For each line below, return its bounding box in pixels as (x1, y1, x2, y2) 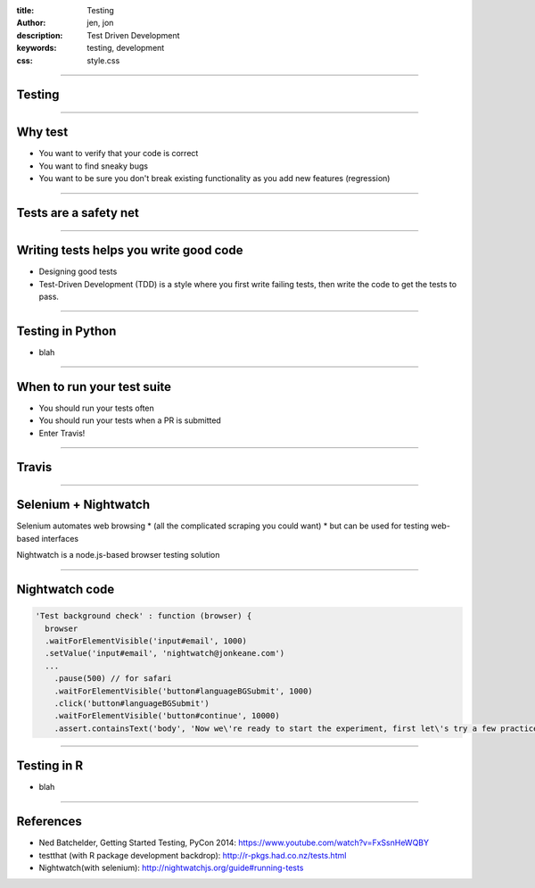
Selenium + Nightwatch (16, 497, 151, 512)
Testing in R (16, 759, 84, 774)
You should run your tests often (38, 403, 155, 413)
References (16, 814, 82, 829)
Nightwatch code (16, 582, 115, 597)
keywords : (16, 43, 57, 54)
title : (16, 5, 35, 15)
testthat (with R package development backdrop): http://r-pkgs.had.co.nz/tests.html (38, 850, 347, 860)
